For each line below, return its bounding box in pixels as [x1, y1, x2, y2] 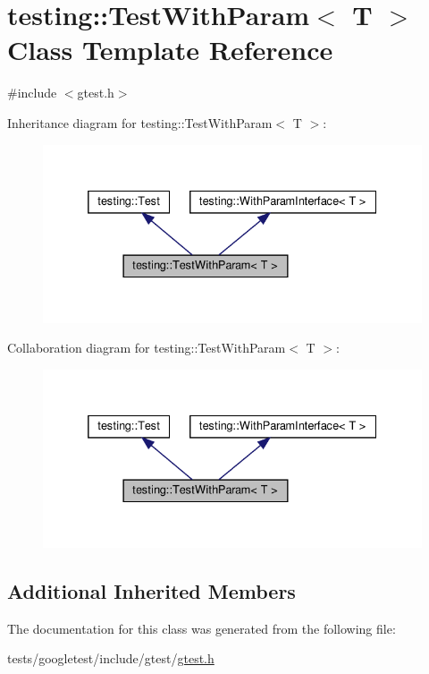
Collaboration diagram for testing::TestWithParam [7, 338, 286, 357]
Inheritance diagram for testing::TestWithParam [7, 113, 273, 132]
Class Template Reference [7, 31, 333, 68]
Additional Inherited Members [7, 576, 296, 604]
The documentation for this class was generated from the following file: [7, 619, 396, 637]
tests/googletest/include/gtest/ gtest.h [7, 649, 214, 668]
